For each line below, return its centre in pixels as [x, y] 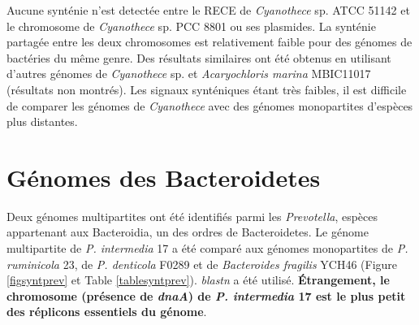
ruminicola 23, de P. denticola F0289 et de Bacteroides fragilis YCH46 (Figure [202, 264]
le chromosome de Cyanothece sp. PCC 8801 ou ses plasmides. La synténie [191, 26]
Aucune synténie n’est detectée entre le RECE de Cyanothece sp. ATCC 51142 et [208, 10]
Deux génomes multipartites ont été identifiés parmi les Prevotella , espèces [192, 216]
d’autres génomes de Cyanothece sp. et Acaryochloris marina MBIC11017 [189, 74]
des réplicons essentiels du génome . [107, 312]
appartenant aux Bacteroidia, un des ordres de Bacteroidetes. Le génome [188, 232]
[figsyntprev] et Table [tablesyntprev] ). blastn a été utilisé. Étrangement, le [198, 280]
